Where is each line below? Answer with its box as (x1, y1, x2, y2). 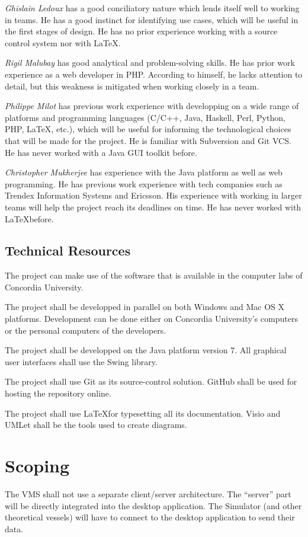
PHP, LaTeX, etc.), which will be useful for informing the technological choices (5, 123, 291, 135)
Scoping (5, 453, 70, 478)
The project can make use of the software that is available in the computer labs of (5, 269, 303, 282)
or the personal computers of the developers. (5, 324, 166, 336)
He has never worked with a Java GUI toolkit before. (5, 146, 197, 158)
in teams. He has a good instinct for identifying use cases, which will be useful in (5, 13, 299, 25)
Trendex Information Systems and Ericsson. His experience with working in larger (5, 189, 302, 202)
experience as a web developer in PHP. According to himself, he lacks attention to (5, 68, 303, 80)
